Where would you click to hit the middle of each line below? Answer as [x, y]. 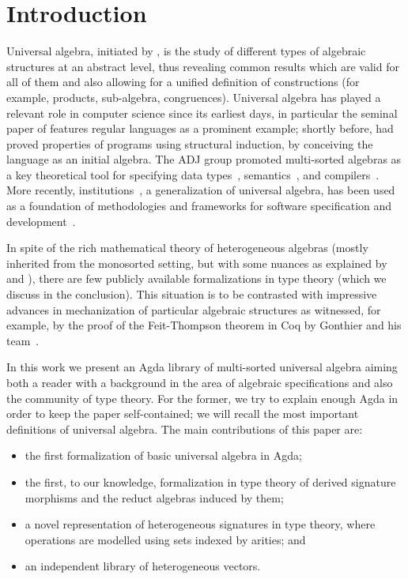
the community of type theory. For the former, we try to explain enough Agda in [202, 398]
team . [23, 340]
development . [41, 221]
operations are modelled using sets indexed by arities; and [165, 539]
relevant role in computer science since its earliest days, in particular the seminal [202, 113]
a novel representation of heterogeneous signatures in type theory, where [200, 524]
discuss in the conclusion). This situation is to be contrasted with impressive [192, 294]
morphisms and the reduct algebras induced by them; [154, 497]
